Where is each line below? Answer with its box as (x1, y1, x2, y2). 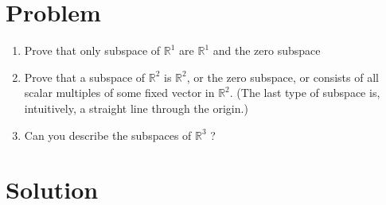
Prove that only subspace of (24, 42, 161, 59)
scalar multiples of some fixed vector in (24, 84, 215, 101)
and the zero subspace (212, 42, 321, 59)
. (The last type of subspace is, (229, 84, 380, 101)
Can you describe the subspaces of (24, 126, 192, 143)
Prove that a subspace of (24, 68, 146, 85)
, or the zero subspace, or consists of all (186, 68, 379, 85)
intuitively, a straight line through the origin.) (24, 99, 248, 116)
